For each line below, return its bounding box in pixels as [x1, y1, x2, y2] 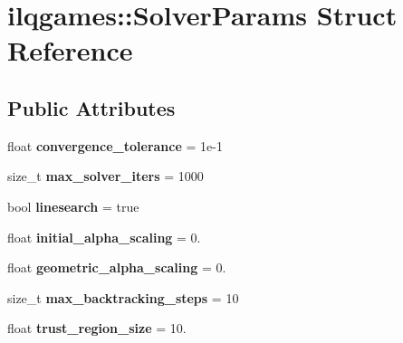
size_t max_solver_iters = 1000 [7, 167, 204, 186]
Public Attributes [7, 93, 176, 121]
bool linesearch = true [7, 196, 139, 215]
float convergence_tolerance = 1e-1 [7, 136, 223, 155]
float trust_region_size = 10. [7, 319, 187, 338]
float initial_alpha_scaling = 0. [7, 227, 201, 246]
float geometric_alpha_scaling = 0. [7, 258, 226, 277]
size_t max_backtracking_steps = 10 [7, 288, 239, 307]
